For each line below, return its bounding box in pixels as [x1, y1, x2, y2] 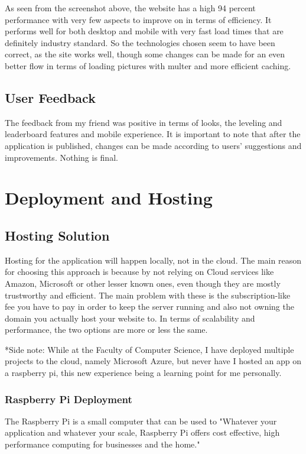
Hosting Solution [5, 226, 110, 244]
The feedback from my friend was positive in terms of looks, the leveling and [5, 116, 282, 128]
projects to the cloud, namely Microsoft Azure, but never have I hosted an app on [5, 355, 302, 367]
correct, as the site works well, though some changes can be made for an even [5, 48, 285, 60]
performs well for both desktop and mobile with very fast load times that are [5, 25, 284, 37]
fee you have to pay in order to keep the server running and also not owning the [5, 300, 294, 313]
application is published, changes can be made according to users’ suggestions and [5, 139, 302, 151]
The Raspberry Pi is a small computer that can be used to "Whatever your [5, 414, 277, 427]
